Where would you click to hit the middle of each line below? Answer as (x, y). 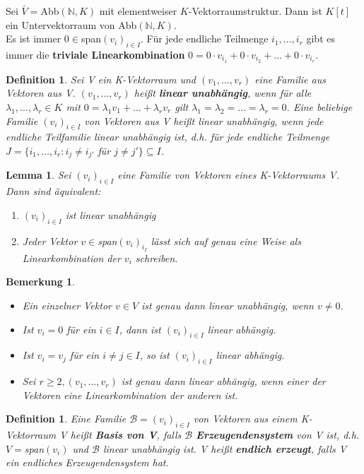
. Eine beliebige (319, 107)
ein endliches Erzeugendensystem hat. (87, 462)
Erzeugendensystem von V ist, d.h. (278, 435)
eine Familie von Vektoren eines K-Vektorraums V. (228, 175)
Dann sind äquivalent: (53, 191)
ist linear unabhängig (111, 214)
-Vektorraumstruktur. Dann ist (255, 11)
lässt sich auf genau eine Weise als (226, 241)
